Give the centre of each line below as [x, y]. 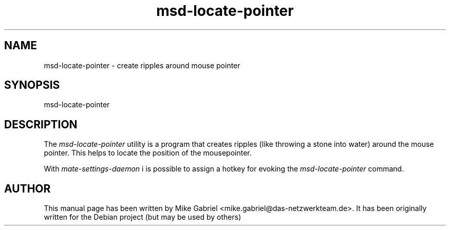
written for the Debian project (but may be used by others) [143, 217]
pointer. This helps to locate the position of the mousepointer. [148, 153]
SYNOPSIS [32, 85]
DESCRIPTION [41, 124]
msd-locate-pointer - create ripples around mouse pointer [142, 65]
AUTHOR [27, 188]
